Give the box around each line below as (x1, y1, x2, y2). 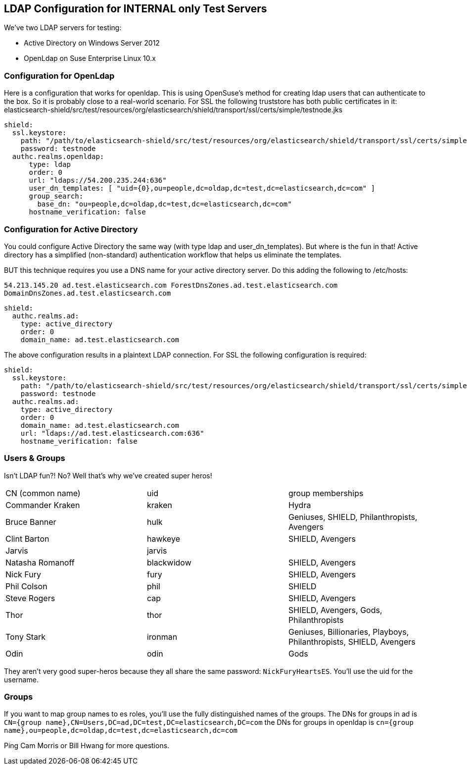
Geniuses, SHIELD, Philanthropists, (288, 512, 418, 522)
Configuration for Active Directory (4, 224, 138, 234)
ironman (146, 631, 178, 642)
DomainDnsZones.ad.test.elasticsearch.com (4, 289, 171, 297)
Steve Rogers (5, 593, 55, 603)
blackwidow (146, 557, 191, 567)
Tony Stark (5, 631, 46, 642)
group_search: (29, 192, 84, 201)
